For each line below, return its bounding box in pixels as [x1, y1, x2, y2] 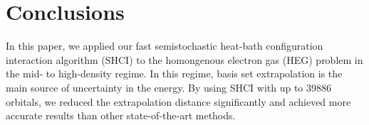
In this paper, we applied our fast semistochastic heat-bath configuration [6, 38, 323, 53]
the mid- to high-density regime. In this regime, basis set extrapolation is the [6, 66, 343, 81]
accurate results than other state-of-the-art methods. [6, 108, 236, 123]
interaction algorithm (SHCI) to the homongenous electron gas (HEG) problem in [6, 52, 363, 67]
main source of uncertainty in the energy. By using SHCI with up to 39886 [6, 80, 332, 94]
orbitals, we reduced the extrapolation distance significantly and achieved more [6, 94, 351, 109]
